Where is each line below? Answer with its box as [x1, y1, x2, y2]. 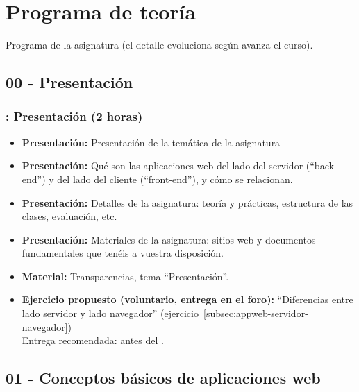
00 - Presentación [6, 71, 133, 93]
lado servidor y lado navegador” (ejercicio [22, 306, 199, 321]
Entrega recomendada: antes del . [22, 333, 164, 348]
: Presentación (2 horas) [6, 108, 143, 125]
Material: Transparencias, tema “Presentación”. [22, 269, 229, 283]
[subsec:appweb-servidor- [203, 306, 308, 321]
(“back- [306, 158, 337, 173]
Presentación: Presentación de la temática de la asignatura [22, 135, 281, 149]
